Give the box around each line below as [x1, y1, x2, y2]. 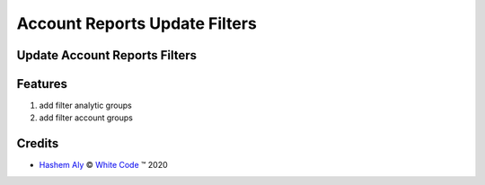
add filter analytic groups [39, 100, 132, 111]
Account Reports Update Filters [16, 13, 258, 33]
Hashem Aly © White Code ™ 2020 [39, 160, 168, 171]
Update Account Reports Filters [16, 48, 198, 63]
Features [16, 76, 67, 92]
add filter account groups [39, 112, 134, 123]
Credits [16, 136, 59, 152]
